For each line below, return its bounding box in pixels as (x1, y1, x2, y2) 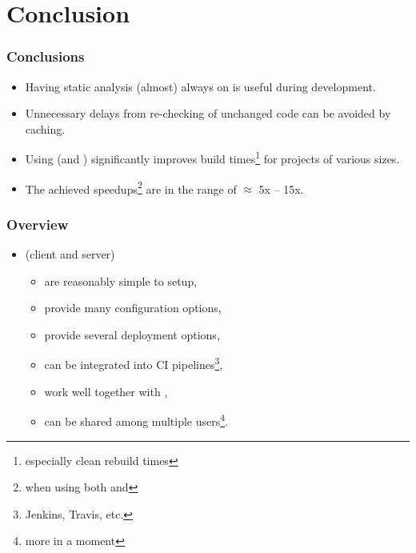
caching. (25, 120, 66, 137)
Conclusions (6, 46, 85, 66)
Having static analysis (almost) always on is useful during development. (25, 78, 376, 94)
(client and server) (25, 246, 115, 262)
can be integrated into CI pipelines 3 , (44, 354, 223, 373)
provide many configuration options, (44, 299, 222, 316)
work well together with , (44, 383, 168, 399)
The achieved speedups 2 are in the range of (25, 178, 237, 197)
